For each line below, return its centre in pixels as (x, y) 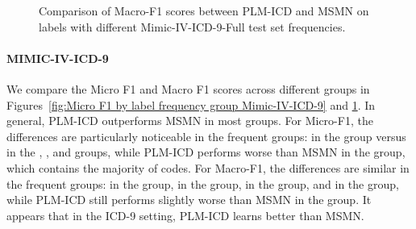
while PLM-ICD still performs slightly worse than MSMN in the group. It (189, 200)
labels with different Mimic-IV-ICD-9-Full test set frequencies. (192, 26)
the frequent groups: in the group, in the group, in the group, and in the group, (203, 183)
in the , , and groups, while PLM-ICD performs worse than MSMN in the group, (206, 152)
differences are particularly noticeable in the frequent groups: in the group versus (206, 136)
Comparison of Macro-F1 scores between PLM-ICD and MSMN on (204, 10)
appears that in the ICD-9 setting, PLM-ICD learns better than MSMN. (185, 215)
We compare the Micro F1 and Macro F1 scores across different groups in (188, 88)
